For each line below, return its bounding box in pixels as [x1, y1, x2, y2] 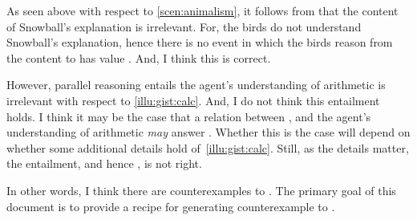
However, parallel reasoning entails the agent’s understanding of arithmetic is [6, 76, 386, 93]
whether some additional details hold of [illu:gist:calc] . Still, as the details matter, [6, 139, 409, 156]
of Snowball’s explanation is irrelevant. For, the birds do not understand [6, 18, 362, 35]
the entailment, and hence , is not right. [6, 155, 202, 172]
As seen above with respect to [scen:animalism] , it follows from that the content [6, 2, 399, 18]
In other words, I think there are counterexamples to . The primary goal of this [6, 181, 396, 198]
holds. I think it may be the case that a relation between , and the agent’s [6, 108, 371, 124]
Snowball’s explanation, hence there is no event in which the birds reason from [6, 34, 393, 51]
